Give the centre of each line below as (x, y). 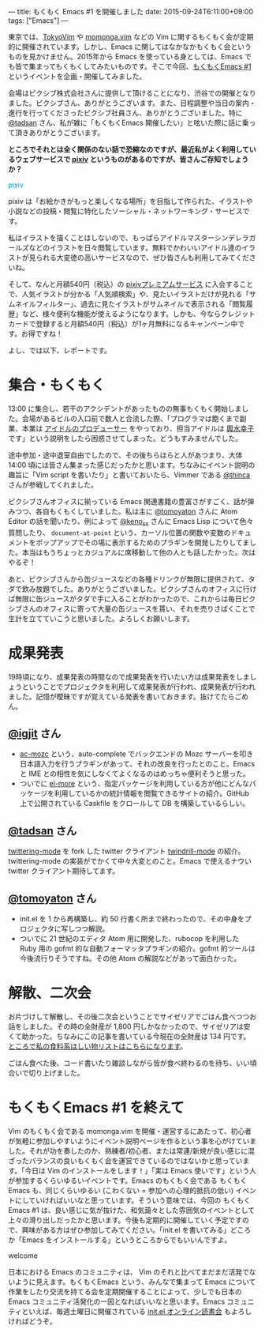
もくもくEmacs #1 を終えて (97, 1108)
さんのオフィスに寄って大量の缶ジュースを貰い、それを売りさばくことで (138, 608)
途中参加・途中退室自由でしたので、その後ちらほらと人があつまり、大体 (125, 455)
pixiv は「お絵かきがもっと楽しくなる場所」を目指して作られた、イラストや (131, 201)
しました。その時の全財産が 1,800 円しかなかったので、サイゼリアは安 (136, 1026)
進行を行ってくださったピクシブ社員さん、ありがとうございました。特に (125, 113)
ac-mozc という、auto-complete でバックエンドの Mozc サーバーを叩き (136, 754)
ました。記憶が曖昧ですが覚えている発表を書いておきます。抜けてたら (121, 696)
